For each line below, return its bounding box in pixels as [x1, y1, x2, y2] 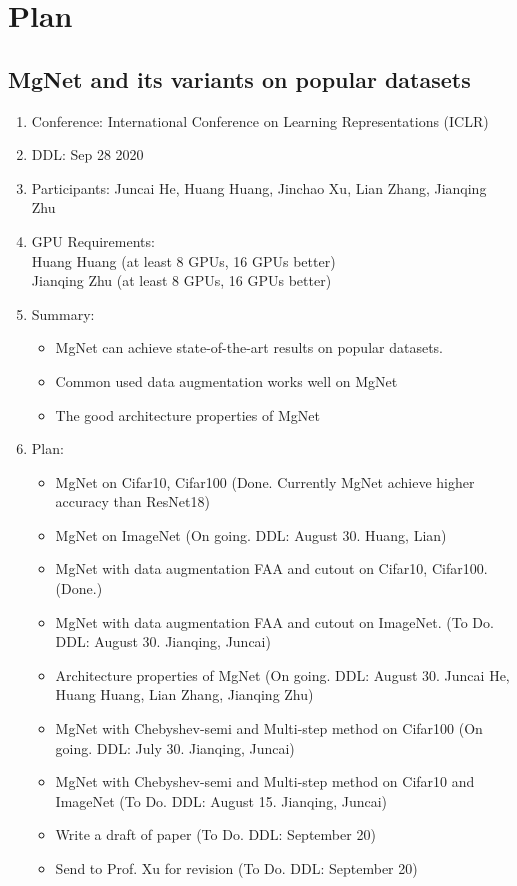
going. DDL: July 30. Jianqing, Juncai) [55, 737, 295, 758]
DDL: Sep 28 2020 [31, 144, 144, 165]
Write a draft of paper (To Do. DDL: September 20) [55, 824, 376, 845]
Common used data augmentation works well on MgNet [55, 370, 398, 391]
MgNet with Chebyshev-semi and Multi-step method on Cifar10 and [55, 771, 475, 792]
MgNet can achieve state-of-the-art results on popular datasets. [55, 337, 444, 358]
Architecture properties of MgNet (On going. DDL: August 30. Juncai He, [55, 664, 510, 685]
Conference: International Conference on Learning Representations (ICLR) [31, 110, 489, 131]
